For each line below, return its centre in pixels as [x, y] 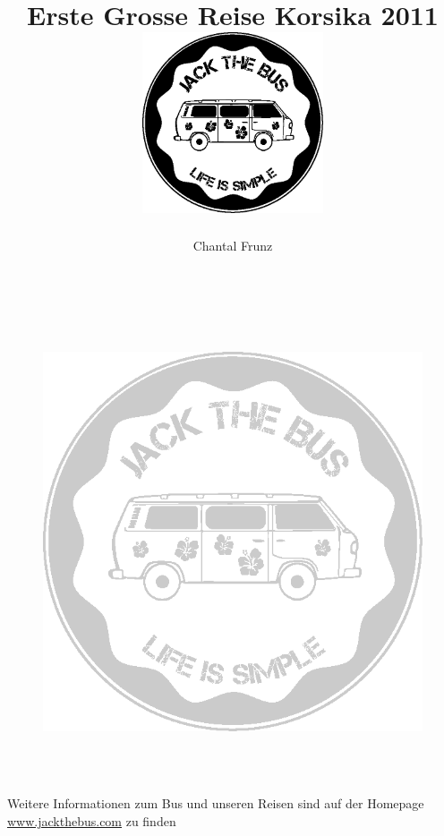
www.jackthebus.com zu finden [92, 820]
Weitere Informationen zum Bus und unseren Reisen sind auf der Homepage [216, 803]
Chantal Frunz [233, 245]
